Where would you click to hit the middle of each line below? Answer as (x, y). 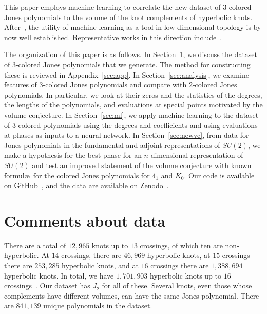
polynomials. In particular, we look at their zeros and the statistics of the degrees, (133, 94)
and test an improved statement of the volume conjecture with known (142, 165)
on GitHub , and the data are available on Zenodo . (87, 185)
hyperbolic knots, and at (100, 265)
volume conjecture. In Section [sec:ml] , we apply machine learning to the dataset (131, 114)
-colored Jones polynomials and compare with (115, 85)
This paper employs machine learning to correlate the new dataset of (112, 7)
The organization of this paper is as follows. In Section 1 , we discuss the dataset (131, 54)
